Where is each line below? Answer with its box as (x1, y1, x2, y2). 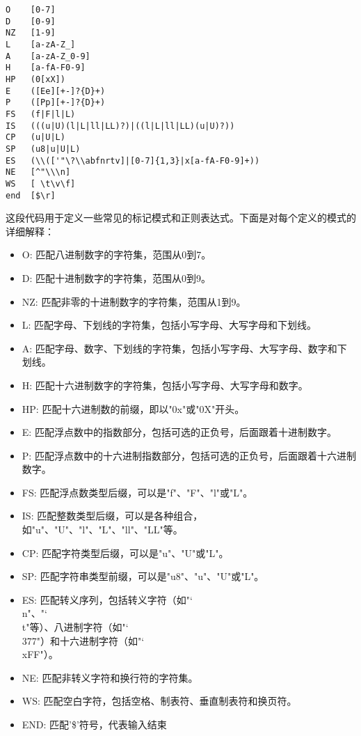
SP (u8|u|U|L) (6, 143, 81, 154)
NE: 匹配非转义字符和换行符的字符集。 (22, 670, 198, 684)
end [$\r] (6, 190, 56, 201)
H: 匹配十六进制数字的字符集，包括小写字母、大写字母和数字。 (22, 377, 308, 392)
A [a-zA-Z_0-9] (6, 51, 90, 61)
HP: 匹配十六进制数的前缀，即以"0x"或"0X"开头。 (22, 401, 245, 416)
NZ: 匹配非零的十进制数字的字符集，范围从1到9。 (22, 294, 246, 308)
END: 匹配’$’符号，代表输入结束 (22, 717, 167, 731)
